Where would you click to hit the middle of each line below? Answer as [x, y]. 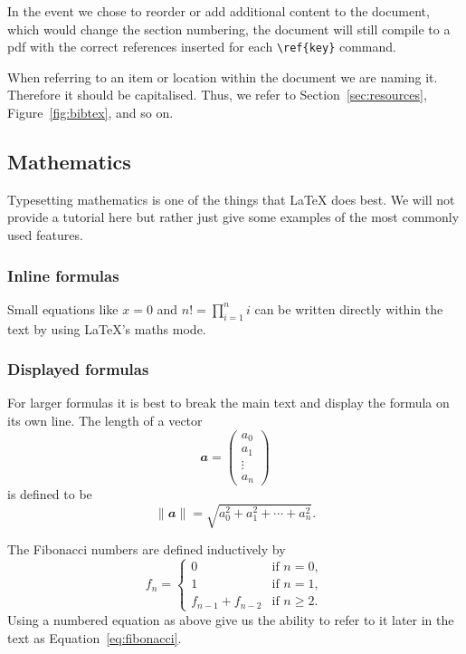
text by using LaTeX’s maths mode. [107, 328]
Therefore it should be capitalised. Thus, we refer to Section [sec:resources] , [217, 95]
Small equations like [63, 308]
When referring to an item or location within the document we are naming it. [223, 77]
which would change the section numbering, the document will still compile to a [229, 29]
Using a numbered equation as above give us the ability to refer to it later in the [231, 619]
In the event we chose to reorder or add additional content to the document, [219, 11]
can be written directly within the [349, 308]
